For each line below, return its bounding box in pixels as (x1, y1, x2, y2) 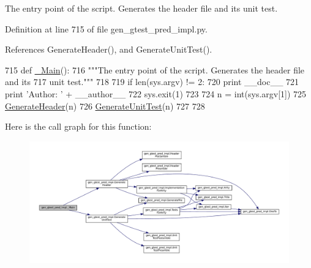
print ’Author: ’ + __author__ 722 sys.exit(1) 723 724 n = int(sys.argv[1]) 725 (5, 87, 307, 100)
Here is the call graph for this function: (5, 120, 152, 133)
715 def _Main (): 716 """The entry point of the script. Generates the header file (5, 63, 305, 76)
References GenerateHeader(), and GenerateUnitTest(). (5, 43, 212, 56)
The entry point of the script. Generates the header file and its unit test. (5, 2, 278, 14)
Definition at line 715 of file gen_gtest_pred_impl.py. (5, 22, 208, 35)
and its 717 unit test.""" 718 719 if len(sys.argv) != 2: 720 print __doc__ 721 (5, 75, 299, 88)
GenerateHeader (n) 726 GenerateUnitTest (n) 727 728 (5, 99, 205, 112)
